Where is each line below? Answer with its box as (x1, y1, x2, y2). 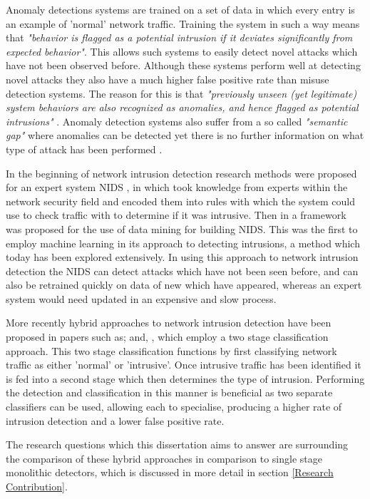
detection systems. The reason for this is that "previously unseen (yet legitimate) (6, 86, 357, 101)
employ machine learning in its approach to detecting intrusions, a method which (6, 235, 360, 250)
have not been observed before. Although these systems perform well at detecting (6, 58, 361, 73)
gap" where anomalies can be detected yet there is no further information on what (6, 128, 364, 143)
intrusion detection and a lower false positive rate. (6, 413, 225, 428)
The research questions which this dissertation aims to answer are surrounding (6, 437, 349, 452)
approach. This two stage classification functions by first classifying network (6, 343, 337, 358)
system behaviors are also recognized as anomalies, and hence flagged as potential (6, 100, 359, 115)
